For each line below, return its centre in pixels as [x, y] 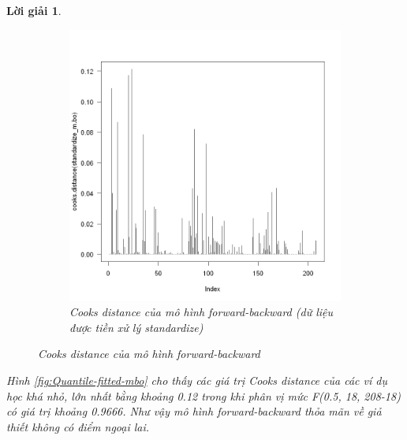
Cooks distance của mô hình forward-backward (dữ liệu [202, 312]
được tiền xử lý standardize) [136, 327]
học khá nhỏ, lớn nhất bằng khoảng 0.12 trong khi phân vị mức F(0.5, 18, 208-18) [203, 395]
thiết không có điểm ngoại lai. [78, 426]
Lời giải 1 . [34, 10]
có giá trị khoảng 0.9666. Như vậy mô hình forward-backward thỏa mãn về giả [194, 411]
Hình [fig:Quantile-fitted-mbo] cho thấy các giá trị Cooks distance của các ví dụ [197, 380]
